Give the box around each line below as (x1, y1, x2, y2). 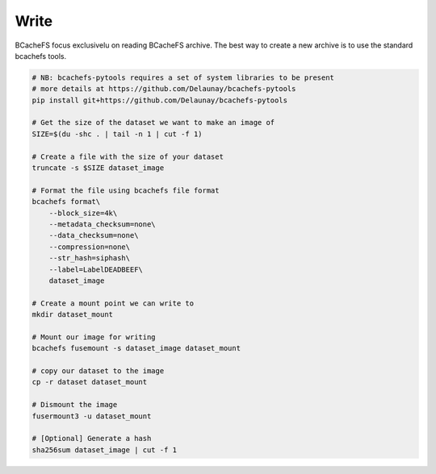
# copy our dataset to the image (31, 367, 165, 376)
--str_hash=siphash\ (48, 254, 131, 263)
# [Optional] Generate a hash (31, 434, 152, 443)
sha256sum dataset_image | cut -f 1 (31, 445, 178, 455)
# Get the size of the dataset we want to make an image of (31, 118, 275, 127)
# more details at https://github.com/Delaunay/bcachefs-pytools (31, 85, 296, 94)
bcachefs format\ (31, 197, 101, 206)
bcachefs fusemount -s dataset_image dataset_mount (31, 343, 241, 353)
